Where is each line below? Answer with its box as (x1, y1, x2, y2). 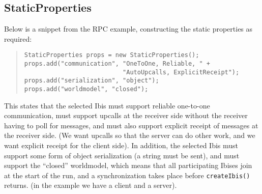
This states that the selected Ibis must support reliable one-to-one (4, 100, 210, 110)
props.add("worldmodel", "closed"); (24, 86, 149, 93)
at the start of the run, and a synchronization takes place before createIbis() (4, 170, 250, 180)
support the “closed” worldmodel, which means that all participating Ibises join (4, 160, 252, 171)
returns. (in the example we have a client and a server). (4, 180, 177, 190)
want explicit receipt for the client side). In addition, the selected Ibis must (4, 140, 239, 151)
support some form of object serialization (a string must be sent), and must (4, 150, 240, 160)
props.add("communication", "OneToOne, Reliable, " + (24, 60, 210, 68)
